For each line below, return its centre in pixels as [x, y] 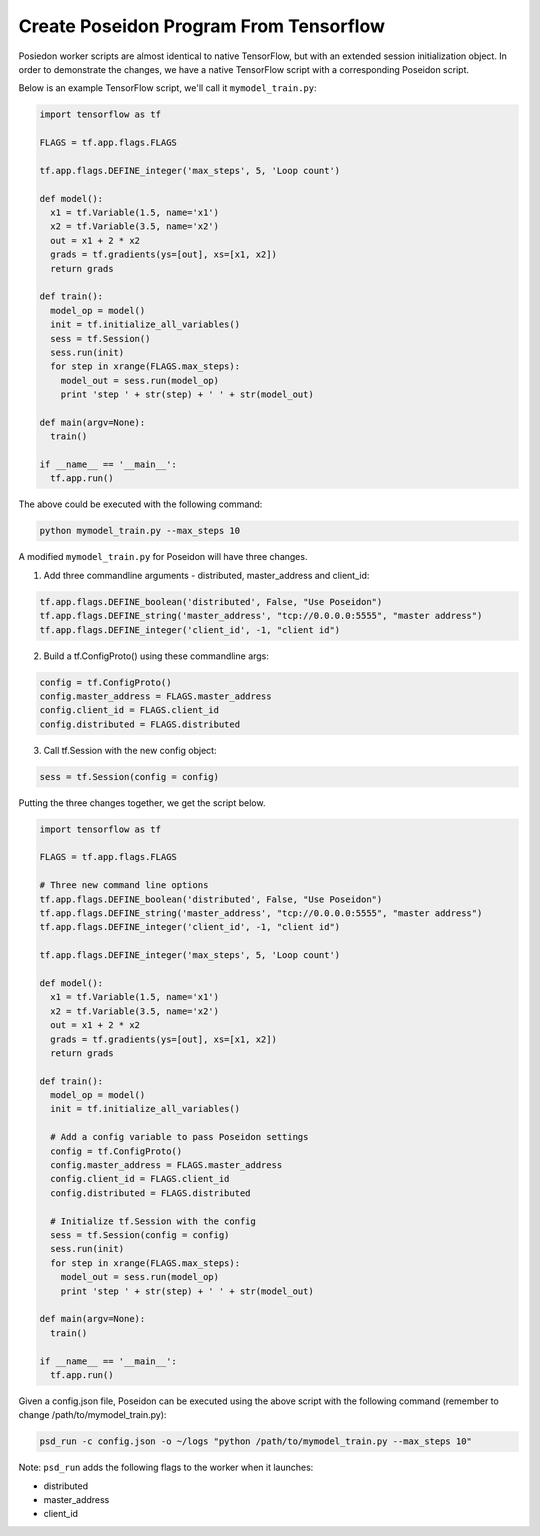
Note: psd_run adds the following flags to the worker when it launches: [166, 1467]
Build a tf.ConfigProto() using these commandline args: [156, 656]
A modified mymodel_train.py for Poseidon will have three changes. [163, 557]
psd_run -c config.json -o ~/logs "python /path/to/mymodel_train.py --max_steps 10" [255, 1441]
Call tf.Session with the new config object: [130, 750]
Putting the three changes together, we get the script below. [142, 802]
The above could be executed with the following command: [140, 504]
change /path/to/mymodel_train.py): [92, 1415]
